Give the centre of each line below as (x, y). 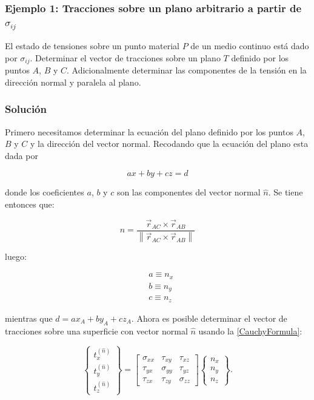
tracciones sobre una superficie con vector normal (96, 331)
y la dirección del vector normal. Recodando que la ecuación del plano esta (169, 144)
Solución (26, 109)
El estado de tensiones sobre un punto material (92, 46)
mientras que (29, 318)
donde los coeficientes (45, 192)
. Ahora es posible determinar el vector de (209, 318)
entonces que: (30, 204)
